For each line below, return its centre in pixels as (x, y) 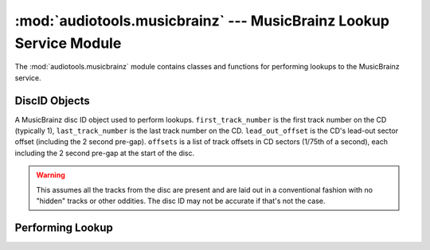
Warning (51, 175)
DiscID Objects (53, 101)
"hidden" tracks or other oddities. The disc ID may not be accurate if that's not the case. (181, 201)
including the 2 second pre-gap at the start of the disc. (105, 153)
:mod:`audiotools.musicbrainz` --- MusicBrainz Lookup (202, 21)
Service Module (68, 43)
